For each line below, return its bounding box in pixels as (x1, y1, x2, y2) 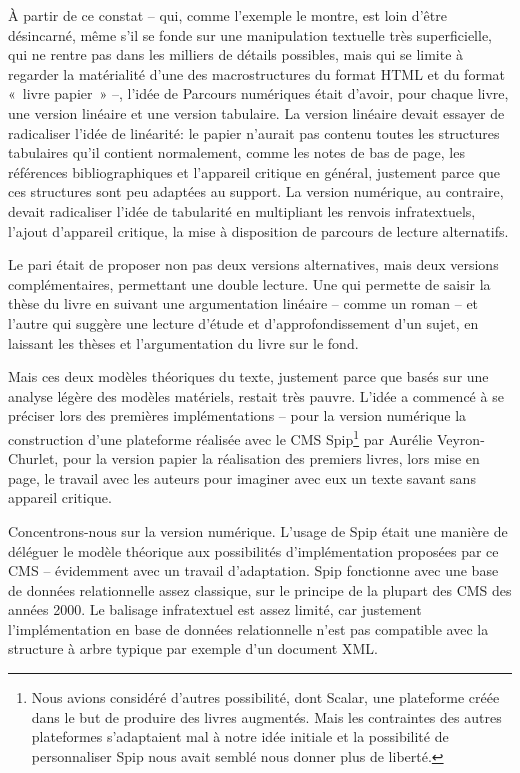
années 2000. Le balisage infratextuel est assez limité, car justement (8, 599, 422, 620)
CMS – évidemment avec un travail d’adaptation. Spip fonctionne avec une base (8, 560, 499, 581)
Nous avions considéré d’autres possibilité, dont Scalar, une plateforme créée (31, 687, 500, 708)
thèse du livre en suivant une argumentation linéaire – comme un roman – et (8, 293, 479, 314)
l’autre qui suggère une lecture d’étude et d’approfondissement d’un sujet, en (8, 312, 479, 333)
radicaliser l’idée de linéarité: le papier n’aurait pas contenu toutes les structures (8, 122, 500, 143)
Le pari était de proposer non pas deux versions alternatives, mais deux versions (8, 254, 499, 275)
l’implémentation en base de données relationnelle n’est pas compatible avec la (8, 618, 489, 639)
